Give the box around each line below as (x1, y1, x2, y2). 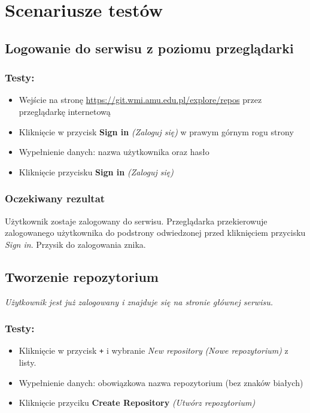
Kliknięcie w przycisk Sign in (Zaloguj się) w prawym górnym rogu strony (19, 125, 294, 138)
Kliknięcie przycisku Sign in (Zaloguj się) (19, 165, 174, 178)
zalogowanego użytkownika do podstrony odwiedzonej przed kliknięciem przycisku (5, 226, 306, 239)
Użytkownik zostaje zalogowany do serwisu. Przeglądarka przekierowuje (5, 214, 268, 227)
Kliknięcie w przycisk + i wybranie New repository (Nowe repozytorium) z (19, 344, 288, 357)
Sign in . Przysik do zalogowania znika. (5, 238, 146, 250)
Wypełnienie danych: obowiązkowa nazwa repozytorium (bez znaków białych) (19, 376, 303, 388)
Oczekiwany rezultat (5, 191, 105, 206)
